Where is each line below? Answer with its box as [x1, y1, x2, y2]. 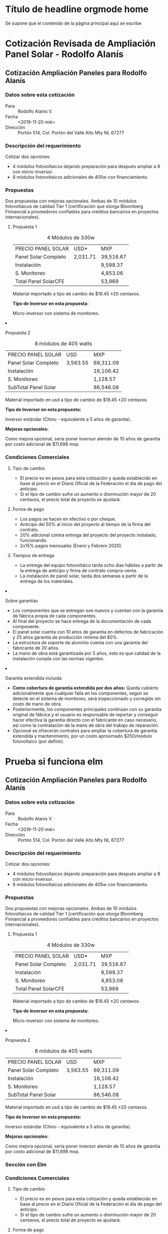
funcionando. [20, 537, 48, 543]
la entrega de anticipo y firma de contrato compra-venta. [20, 567, 138, 573]
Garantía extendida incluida [5, 675, 62, 681]
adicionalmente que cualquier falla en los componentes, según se [12, 690, 148, 696]
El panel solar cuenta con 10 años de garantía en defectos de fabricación [12, 629, 163, 635]
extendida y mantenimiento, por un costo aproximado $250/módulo [12, 733, 152, 739]
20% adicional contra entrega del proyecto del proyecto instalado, [20, 532, 157, 538]
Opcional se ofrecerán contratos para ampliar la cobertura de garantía [12, 727, 157, 733]
